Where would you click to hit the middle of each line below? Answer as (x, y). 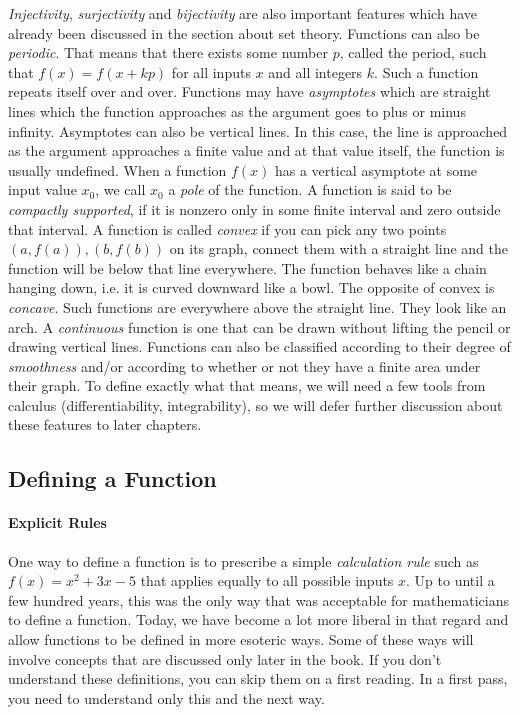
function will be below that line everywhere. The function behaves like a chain (247, 267)
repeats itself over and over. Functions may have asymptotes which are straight (249, 91)
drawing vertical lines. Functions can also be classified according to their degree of (259, 346)
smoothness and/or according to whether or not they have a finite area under (244, 365)
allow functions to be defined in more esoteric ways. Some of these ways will (241, 639)
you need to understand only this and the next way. (166, 697)
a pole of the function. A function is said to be (310, 189)
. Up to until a (450, 580)
